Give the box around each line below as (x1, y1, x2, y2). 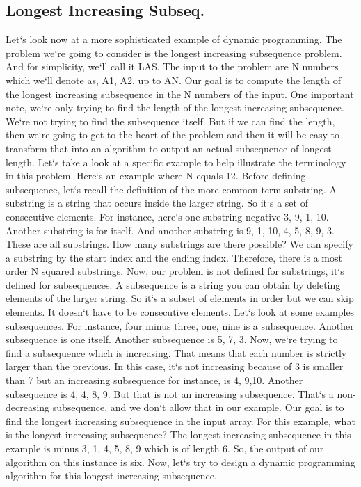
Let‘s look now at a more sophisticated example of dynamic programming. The (6, 32, 342, 47)
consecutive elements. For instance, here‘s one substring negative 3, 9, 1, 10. (6, 209, 329, 223)
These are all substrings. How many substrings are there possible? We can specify (6, 237, 353, 251)
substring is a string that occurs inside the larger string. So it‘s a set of (6, 195, 308, 210)
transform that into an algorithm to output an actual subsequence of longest (6, 141, 332, 155)
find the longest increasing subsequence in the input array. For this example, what (6, 413, 355, 428)
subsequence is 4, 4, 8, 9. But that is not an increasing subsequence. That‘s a (6, 386, 334, 401)
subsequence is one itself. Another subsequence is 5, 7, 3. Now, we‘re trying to (6, 332, 338, 346)
